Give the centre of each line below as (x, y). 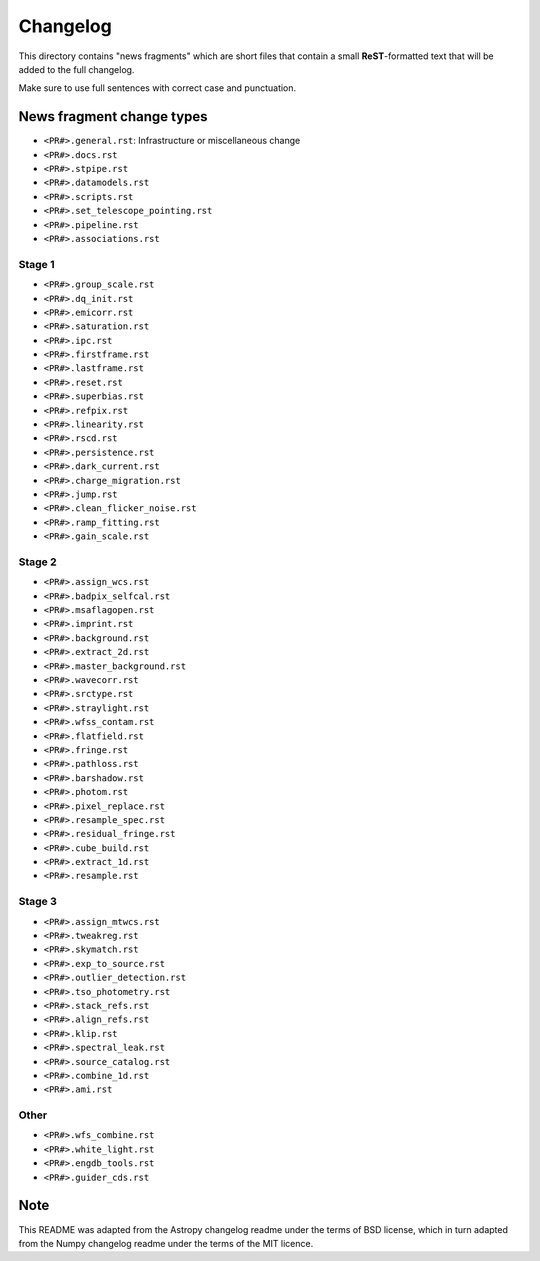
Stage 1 (36, 264)
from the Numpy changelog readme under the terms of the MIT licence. (166, 1243)
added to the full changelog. (76, 69)
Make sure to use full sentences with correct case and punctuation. (157, 88)
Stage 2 (37, 562)
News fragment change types (113, 116)
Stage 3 (37, 902)
